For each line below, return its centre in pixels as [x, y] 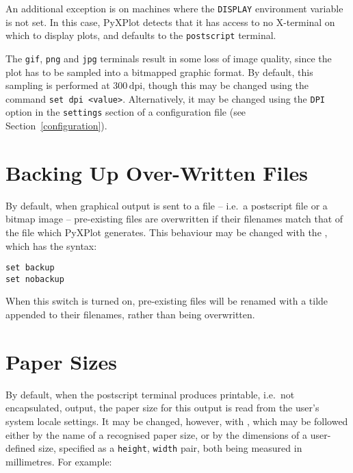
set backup [30, 268]
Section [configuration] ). [56, 126]
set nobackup [35, 279]
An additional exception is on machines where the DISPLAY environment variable [174, 8]
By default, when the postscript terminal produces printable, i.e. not [150, 394]
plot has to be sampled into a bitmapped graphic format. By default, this [159, 72]
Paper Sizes [61, 361]
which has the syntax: [51, 245]
